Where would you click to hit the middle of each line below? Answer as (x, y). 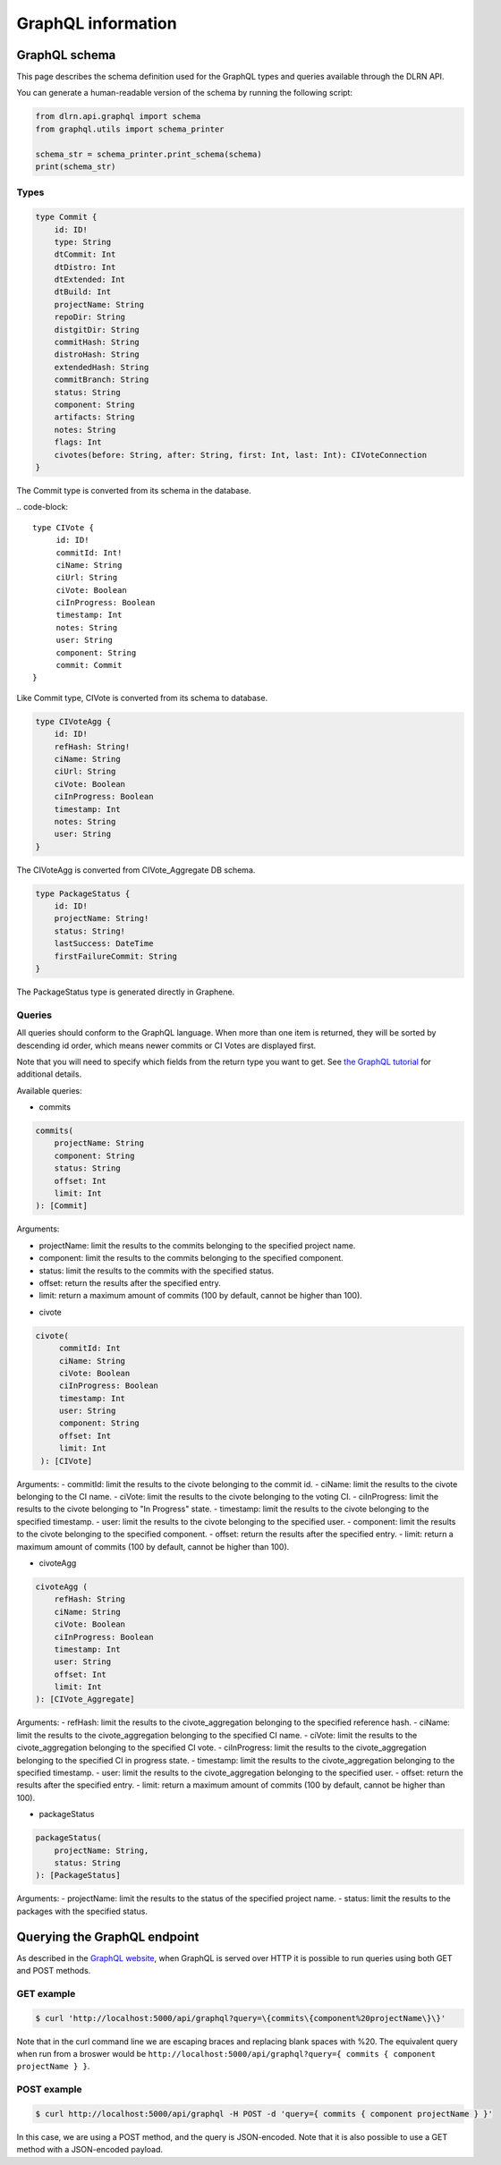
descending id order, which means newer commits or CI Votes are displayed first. (166, 1045)
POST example (49, 2090)
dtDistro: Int (85, 267)
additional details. (49, 1074)
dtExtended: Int (89, 280)
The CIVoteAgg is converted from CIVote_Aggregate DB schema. (136, 870)
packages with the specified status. (82, 1911)
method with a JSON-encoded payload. (90, 2150)
